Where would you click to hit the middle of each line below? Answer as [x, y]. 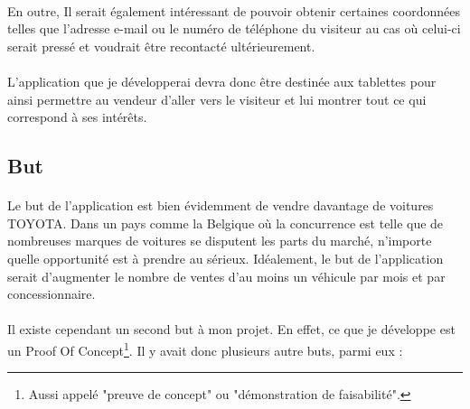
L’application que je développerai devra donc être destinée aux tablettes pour [222, 81]
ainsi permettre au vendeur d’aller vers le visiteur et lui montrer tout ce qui [217, 99]
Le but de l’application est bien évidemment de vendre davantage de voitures [221, 205]
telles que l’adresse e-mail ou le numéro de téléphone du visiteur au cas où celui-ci [234, 28]
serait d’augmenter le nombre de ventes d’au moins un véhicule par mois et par [226, 276]
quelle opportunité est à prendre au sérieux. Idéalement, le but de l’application [226, 258]
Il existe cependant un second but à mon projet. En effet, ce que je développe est [231, 329]
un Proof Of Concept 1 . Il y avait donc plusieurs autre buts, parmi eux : [205, 349]
